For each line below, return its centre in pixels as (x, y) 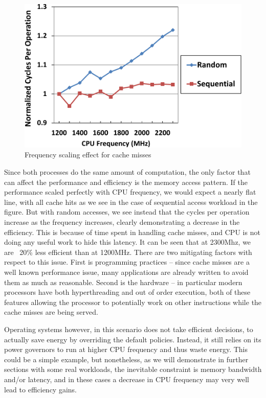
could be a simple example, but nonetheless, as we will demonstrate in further (126, 359)
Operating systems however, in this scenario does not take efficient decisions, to (129, 329)
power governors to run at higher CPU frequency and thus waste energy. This (126, 349)
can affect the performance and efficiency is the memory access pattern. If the (126, 182)
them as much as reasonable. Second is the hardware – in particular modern (123, 282)
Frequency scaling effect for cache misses (88, 155)
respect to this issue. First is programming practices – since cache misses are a (127, 262)
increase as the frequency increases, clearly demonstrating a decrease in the (122, 222)
